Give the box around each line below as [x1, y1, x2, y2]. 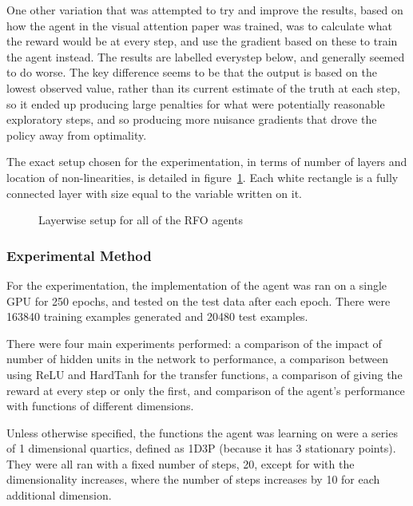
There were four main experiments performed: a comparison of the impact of [6, 334, 382, 351]
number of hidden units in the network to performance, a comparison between [6, 350, 388, 367]
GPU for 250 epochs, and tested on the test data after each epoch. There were [6, 292, 391, 309]
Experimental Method [6, 245, 152, 265]
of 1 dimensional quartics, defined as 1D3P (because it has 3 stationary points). [6, 440, 396, 457]
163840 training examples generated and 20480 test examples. [6, 308, 308, 325]
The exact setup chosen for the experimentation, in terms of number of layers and [6, 153, 407, 170]
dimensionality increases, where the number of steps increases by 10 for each [6, 471, 380, 488]
